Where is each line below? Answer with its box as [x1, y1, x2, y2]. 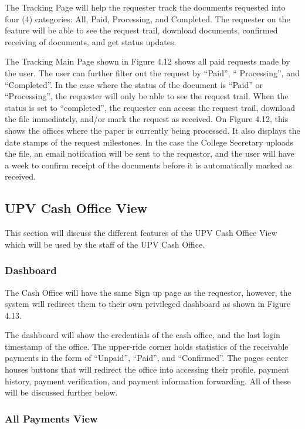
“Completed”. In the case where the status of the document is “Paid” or [5, 78, 263, 90]
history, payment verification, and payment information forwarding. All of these [5, 374, 291, 387]
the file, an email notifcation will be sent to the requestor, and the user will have [5, 147, 294, 160]
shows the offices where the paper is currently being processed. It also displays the [5, 124, 300, 136]
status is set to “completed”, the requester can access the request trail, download [5, 101, 295, 113]
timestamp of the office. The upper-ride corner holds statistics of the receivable [5, 340, 289, 352]
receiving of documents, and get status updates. [5, 35, 177, 48]
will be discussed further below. [5, 386, 118, 398]
